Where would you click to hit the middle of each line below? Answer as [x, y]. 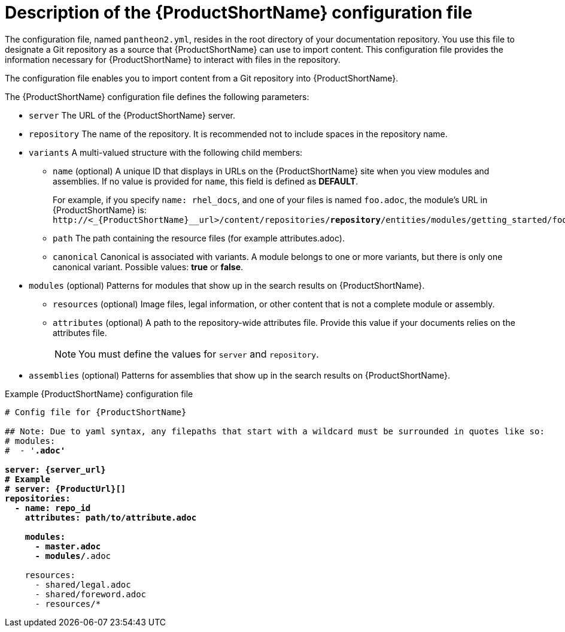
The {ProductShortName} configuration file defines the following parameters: [157, 96]
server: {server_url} [55, 469]
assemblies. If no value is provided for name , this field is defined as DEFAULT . [206, 181]
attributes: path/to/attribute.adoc [111, 517]
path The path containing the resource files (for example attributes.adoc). [199, 238]
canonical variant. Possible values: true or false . [148, 267]
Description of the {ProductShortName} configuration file [239, 13]
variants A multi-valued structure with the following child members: [166, 152]
